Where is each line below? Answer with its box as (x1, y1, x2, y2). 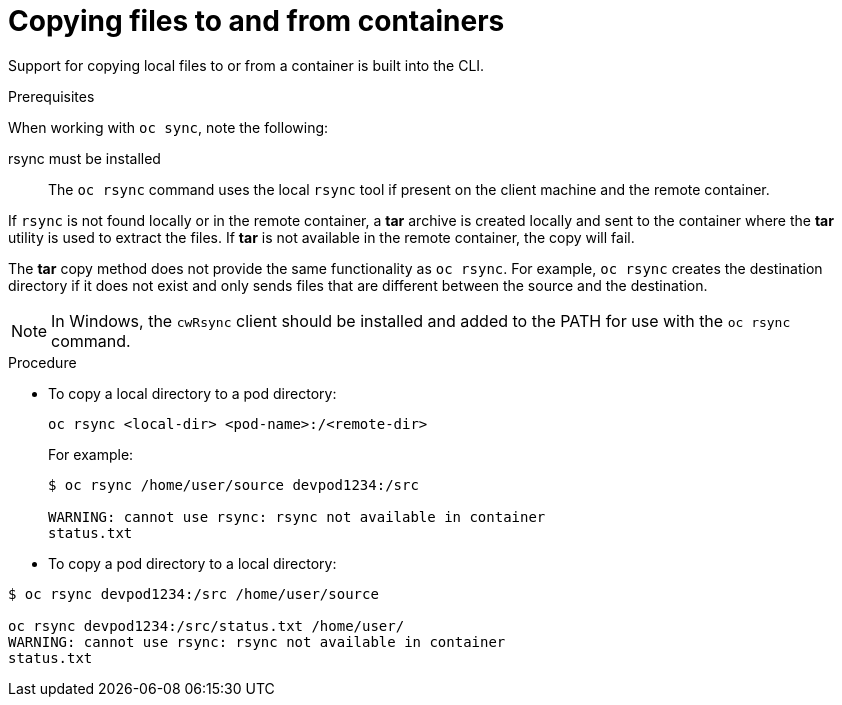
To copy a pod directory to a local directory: (48, 554, 337, 572)
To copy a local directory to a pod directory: (48, 384, 337, 402)
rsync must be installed (8, 149, 161, 167)
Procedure (8, 353, 77, 371)
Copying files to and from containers (8, 4, 505, 38)
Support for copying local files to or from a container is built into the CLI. (8, 56, 485, 74)
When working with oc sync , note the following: (8, 118, 329, 136)
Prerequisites (8, 87, 95, 105)
